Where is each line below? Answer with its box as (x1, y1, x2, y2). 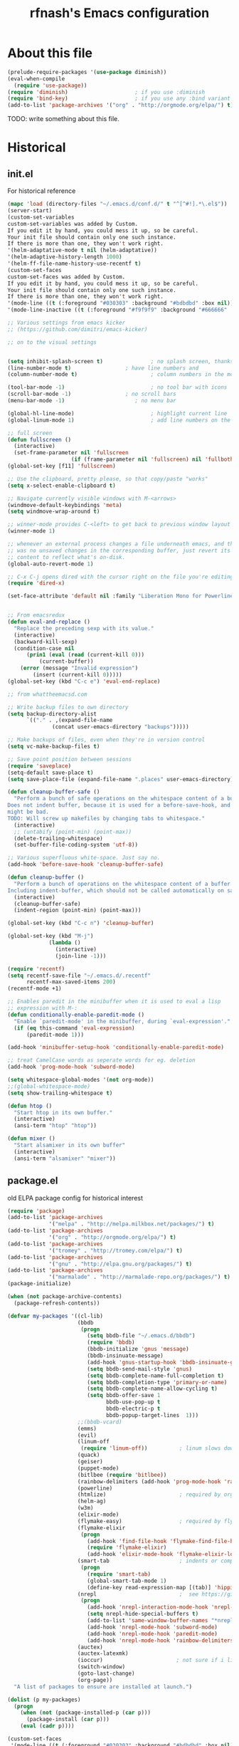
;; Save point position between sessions (7, 756, 132, 763)
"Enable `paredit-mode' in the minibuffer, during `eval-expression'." (14, 1018, 231, 1025)
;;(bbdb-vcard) (77, 1418, 122, 1426)
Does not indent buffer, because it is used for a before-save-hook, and (7, 802, 231, 809)
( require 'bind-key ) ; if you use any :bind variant (7, 95, 231, 103)
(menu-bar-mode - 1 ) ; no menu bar (7, 397, 176, 404)
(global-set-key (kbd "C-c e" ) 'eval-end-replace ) (7, 678, 161, 685)
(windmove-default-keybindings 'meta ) (7, 501, 122, 508)
